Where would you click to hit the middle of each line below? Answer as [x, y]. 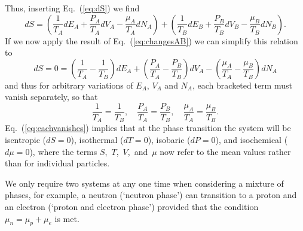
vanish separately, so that [51, 97]
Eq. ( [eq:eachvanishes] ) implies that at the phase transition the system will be [148, 128]
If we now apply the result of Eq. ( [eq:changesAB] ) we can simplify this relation [151, 40]
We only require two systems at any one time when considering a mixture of [144, 183]
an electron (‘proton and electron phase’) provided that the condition [132, 207]
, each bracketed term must [242, 85]
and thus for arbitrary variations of [69, 85]
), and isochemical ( [252, 140]
